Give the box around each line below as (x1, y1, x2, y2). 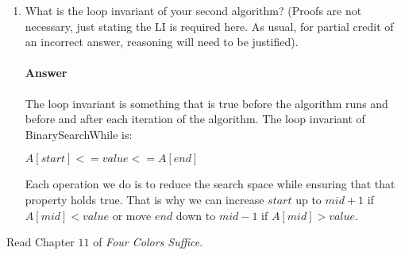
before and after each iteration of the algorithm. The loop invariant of (25, 110, 365, 127)
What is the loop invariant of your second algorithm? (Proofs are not (25, 2, 362, 18)
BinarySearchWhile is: (25, 126, 133, 142)
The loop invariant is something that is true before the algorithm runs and (25, 95, 388, 111)
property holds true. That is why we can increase (25, 191, 264, 207)
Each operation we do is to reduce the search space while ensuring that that (25, 176, 395, 192)
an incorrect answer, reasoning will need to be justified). (25, 33, 299, 50)
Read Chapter (6, 234, 75, 250)
